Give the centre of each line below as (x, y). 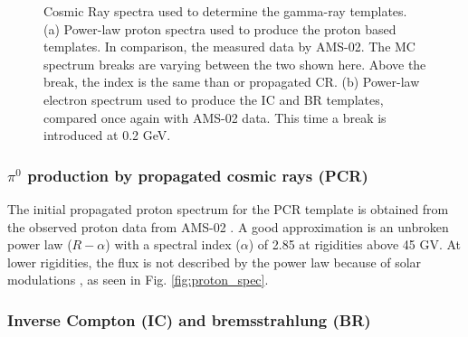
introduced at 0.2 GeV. (107, 135)
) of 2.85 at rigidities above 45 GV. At (355, 244)
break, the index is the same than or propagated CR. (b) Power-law (232, 82)
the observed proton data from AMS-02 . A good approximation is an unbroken (228, 226)
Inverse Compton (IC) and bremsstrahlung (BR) (189, 319)
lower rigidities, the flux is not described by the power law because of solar (215, 262)
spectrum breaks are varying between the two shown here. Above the (235, 64)
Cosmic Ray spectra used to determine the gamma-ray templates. (225, 11)
